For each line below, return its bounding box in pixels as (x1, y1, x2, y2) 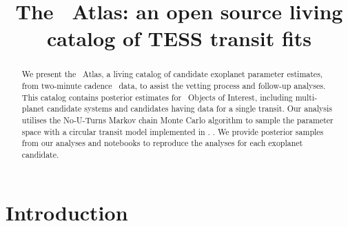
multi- (295, 91, 318, 103)
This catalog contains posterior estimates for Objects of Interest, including (21, 91, 293, 103)
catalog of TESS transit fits (46, 24, 312, 52)
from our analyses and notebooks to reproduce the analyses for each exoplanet (21, 137, 303, 149)
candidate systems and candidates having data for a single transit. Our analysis (47, 103, 332, 114)
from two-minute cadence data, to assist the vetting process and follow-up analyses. (21, 80, 326, 92)
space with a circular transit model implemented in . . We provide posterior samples (21, 125, 324, 137)
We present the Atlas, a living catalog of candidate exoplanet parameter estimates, (21, 68, 323, 80)
